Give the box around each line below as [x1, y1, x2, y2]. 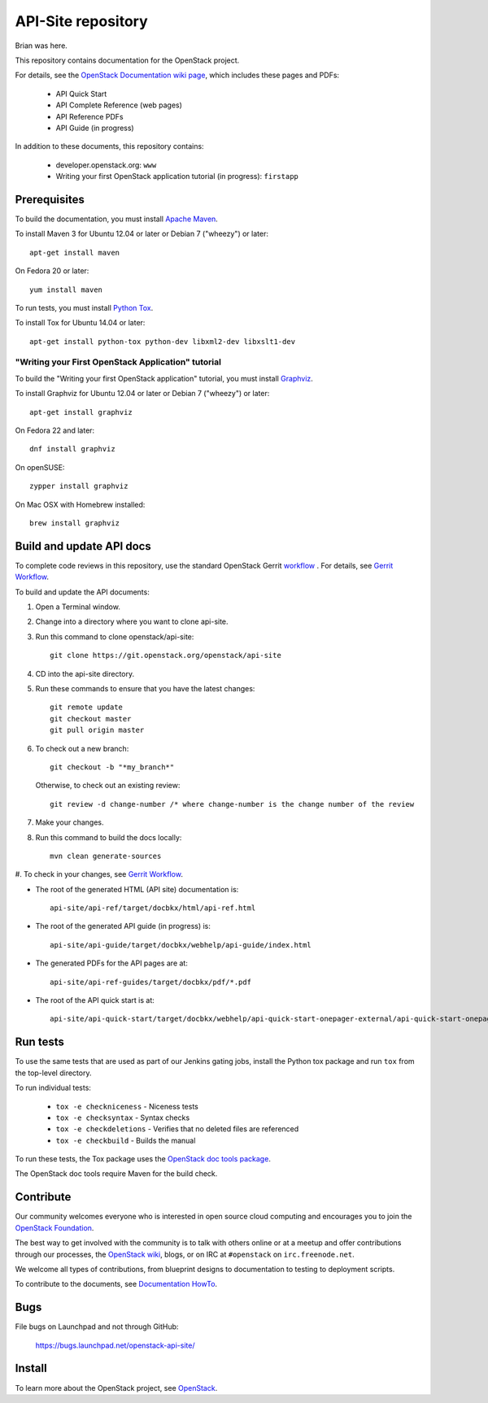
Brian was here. [15, 41, 68, 50]
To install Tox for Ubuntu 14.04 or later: [15, 318, 146, 328]
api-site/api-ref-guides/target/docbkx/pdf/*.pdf [50, 977, 252, 987]
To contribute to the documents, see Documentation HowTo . [15, 1279, 218, 1289]
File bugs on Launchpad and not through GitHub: [15, 1322, 179, 1331]
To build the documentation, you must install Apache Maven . [15, 214, 219, 224]
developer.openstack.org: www [55, 159, 157, 170]
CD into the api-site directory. [35, 669, 135, 678]
